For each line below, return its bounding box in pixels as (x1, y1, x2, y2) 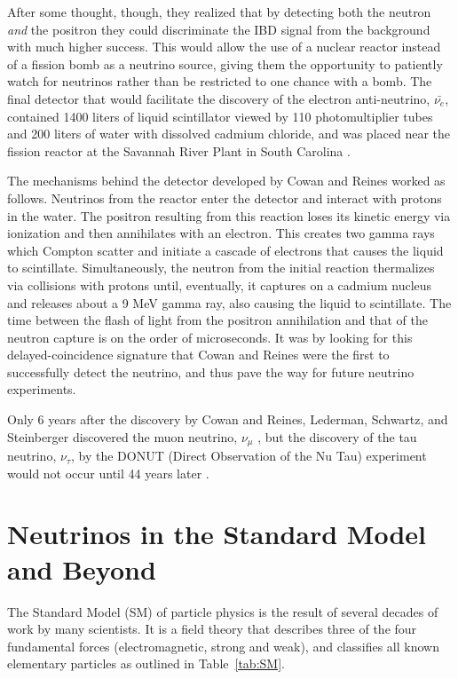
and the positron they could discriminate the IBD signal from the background (7, 20, 430, 38)
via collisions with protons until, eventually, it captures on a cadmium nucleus (7, 275, 432, 294)
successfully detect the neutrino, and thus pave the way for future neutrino (7, 362, 415, 381)
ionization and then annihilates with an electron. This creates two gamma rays (7, 224, 435, 242)
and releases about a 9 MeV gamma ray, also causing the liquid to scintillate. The (7, 293, 452, 312)
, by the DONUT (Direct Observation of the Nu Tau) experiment (70, 446, 427, 465)
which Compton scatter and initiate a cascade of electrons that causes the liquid (7, 241, 444, 259)
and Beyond (7, 550, 156, 587)
